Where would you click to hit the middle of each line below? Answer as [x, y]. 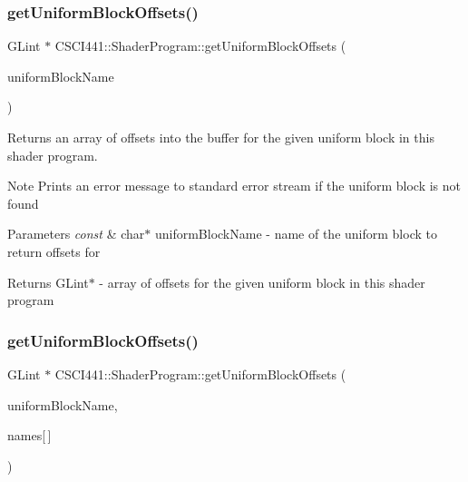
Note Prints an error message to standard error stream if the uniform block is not [234, 186]
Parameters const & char [76, 234]
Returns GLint [48, 282]
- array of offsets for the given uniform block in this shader [262, 282]
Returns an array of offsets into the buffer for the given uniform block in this [221, 137]
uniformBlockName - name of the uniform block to [296, 234]
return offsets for [54, 251]
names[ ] [29, 435]
